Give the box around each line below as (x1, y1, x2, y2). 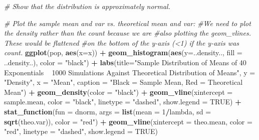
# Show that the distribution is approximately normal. (4, 1, 170, 11)
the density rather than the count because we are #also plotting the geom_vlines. (4, 28, 251, 38)
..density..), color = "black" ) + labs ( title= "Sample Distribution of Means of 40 (4, 57, 246, 67)
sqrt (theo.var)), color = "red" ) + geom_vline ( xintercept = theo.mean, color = (4, 116, 252, 126)
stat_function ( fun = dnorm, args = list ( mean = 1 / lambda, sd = (4, 106, 211, 116)
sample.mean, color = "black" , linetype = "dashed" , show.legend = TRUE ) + (4, 96, 241, 107)
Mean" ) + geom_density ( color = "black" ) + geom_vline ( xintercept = (4, 86, 233, 97)
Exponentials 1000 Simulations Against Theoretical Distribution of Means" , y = (4, 67, 255, 77)
